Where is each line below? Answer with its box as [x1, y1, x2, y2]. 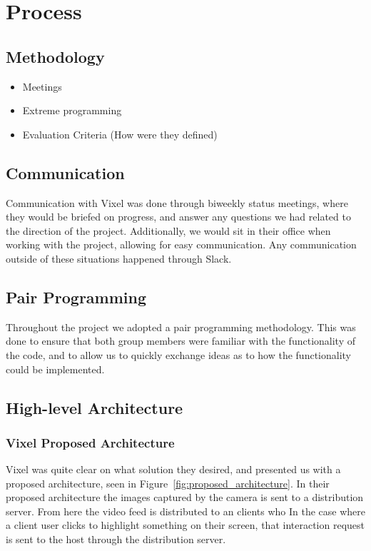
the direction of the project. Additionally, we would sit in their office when [6, 223, 331, 238]
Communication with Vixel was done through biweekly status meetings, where [6, 195, 348, 210]
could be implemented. [6, 361, 105, 376]
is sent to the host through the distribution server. [6, 532, 226, 547]
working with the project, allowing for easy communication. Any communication [6, 237, 357, 252]
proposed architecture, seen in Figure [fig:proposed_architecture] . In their [6, 475, 330, 490]
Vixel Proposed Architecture [6, 433, 175, 451]
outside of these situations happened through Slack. [6, 251, 232, 266]
